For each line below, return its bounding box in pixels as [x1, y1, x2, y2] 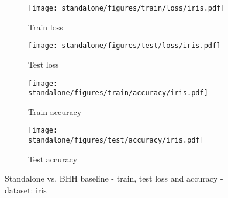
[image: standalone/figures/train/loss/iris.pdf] [28, 4, 225, 12]
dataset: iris [5, 183, 47, 196]
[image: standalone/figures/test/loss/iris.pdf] [28, 41, 221, 50]
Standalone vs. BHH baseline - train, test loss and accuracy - [5, 172, 223, 185]
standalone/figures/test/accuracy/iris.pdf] [28, 136, 204, 145]
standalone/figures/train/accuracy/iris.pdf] [28, 89, 208, 98]
